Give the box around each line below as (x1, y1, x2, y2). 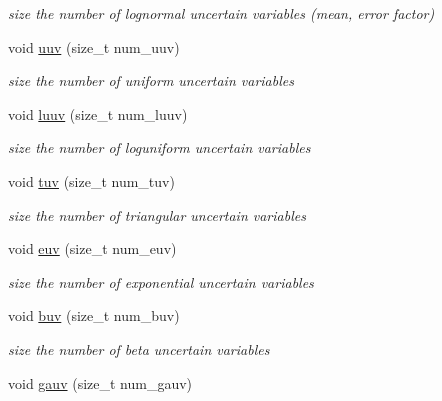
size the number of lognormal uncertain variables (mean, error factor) (8, 3, 435, 23)
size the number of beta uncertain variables (8, 338, 270, 359)
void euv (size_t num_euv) (8, 238, 177, 259)
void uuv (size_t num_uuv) (8, 36, 180, 57)
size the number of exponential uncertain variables (8, 271, 314, 292)
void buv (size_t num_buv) (8, 305, 180, 326)
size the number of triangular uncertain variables (8, 204, 306, 225)
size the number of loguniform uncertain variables (8, 137, 311, 158)
